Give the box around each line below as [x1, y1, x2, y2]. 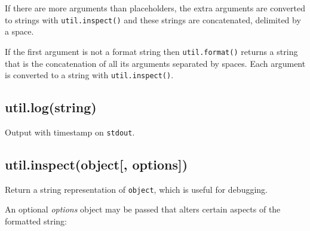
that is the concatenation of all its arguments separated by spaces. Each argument [5, 57, 306, 69]
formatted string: [5, 215, 67, 227]
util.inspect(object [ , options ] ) [5, 155, 188, 173]
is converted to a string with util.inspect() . [5, 69, 174, 81]
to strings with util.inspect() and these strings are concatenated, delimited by [5, 13, 301, 26]
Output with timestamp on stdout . [5, 125, 135, 138]
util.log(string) [5, 98, 97, 116]
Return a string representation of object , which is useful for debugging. [5, 183, 268, 195]
